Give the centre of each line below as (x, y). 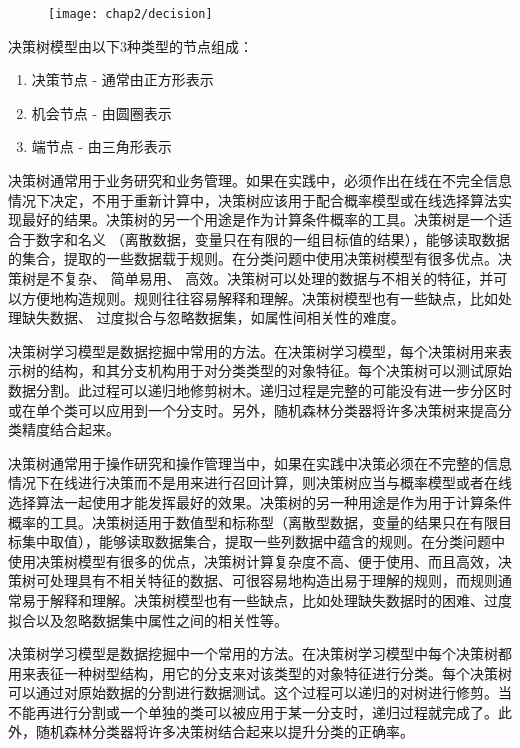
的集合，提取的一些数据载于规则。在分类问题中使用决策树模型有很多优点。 (253, 258)
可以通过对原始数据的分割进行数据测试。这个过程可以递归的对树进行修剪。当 (260, 692)
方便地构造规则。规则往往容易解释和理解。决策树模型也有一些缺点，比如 (259, 297)
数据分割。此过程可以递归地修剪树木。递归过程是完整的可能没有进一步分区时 (260, 389)
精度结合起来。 (70, 429)
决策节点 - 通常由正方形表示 (122, 79)
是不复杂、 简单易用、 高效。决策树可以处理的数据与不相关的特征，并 (264, 278)
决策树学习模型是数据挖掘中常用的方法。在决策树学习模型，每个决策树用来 (253, 350)
